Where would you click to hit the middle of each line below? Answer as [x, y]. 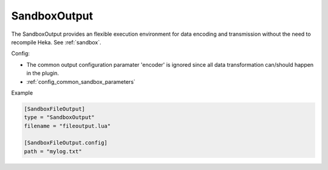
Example [22, 93]
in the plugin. [43, 73]
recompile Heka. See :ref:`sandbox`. [56, 42]
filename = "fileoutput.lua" [67, 126]
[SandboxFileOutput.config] [66, 143]
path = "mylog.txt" [53, 151]
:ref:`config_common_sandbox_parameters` [81, 81]
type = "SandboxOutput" [60, 117]
